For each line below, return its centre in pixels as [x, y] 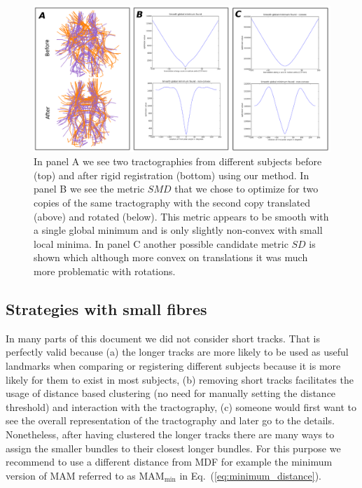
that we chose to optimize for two [246, 189]
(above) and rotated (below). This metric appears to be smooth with [181, 216]
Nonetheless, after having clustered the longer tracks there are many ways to [170, 434]
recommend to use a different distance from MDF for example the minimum [169, 462]
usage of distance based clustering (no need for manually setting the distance [171, 393]
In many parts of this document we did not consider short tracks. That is [163, 338]
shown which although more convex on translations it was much [171, 257]
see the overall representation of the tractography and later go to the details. [170, 420]
